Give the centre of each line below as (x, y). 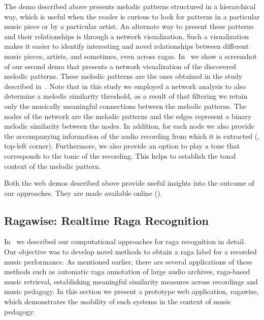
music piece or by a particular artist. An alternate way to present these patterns (129, 26)
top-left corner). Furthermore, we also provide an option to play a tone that (122, 146)
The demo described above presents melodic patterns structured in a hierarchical (130, 6)
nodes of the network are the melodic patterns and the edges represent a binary (128, 116)
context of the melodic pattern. (53, 166)
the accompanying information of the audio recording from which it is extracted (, (132, 136)
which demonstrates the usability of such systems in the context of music (118, 301)
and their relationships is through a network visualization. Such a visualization (127, 36)
